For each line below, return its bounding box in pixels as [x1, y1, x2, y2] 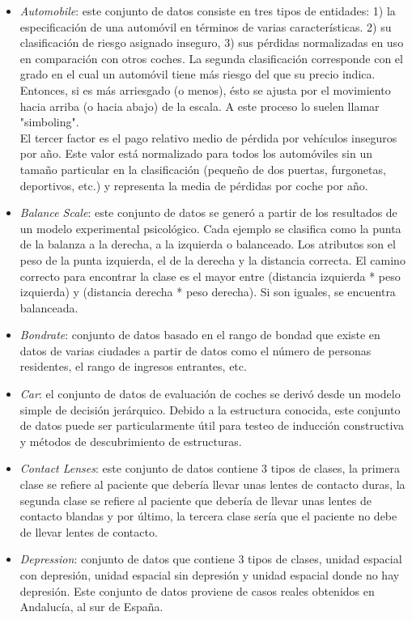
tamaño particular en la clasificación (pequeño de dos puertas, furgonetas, [19, 160, 386, 177]
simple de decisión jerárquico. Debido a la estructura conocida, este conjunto [19, 401, 401, 418]
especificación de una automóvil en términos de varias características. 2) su [19, 18, 392, 35]
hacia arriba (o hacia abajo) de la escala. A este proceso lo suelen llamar [19, 97, 380, 114]
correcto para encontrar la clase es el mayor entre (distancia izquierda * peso [19, 267, 401, 284]
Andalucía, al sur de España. [19, 598, 164, 615]
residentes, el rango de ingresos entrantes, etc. [19, 358, 247, 375]
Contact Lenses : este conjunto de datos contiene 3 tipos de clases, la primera [19, 460, 401, 477]
